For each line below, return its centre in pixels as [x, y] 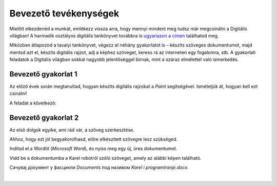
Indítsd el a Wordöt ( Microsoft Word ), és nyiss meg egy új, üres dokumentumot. [93, 149]
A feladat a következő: [33, 103]
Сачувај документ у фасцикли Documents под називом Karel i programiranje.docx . [99, 168]
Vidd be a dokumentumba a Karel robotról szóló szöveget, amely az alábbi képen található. [105, 158]
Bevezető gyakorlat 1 [43, 74]
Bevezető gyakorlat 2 [44, 118]
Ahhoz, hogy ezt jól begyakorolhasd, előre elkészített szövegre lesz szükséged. [94, 139]
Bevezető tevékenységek [64, 13]
